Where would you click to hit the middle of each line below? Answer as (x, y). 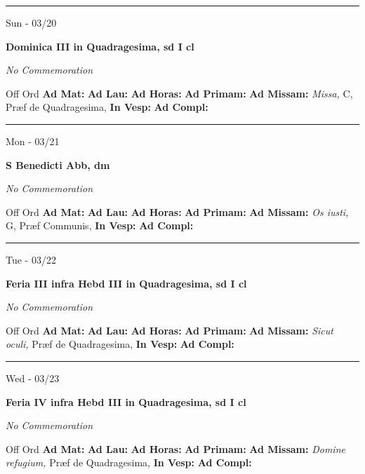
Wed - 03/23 (33, 378)
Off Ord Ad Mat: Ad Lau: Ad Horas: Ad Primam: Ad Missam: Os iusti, (177, 211)
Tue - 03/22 (31, 259)
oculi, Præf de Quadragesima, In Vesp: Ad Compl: (120, 344)
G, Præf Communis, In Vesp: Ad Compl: (100, 225)
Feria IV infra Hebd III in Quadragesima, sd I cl (126, 401)
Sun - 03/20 (31, 22)
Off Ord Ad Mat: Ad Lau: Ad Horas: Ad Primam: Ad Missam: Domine (175, 448)
